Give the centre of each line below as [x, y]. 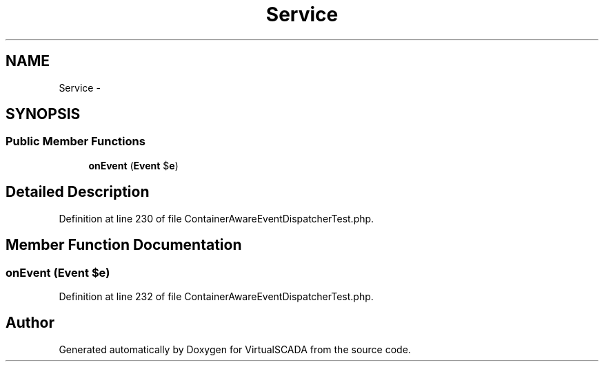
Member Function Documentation [124, 245]
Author [30, 323]
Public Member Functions [75, 141]
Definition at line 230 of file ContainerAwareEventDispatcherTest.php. [217, 218]
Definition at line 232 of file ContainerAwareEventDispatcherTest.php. [216, 296]
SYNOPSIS [43, 114]
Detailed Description [78, 192]
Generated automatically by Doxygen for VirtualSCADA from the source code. [235, 349]
